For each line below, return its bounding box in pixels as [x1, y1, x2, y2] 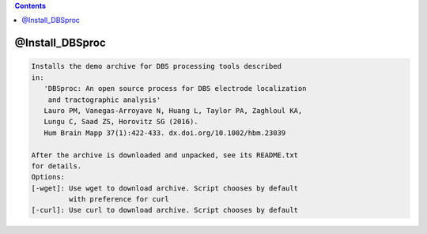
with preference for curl [68, 194, 169, 204]
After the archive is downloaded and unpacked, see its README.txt [31, 150, 299, 160]
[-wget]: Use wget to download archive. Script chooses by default [31, 183, 299, 193]
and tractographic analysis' [47, 95, 161, 104]
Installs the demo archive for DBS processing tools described [31, 62, 282, 71]
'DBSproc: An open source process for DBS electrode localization [43, 84, 307, 93]
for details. [31, 161, 82, 170]
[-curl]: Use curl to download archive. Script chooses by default [31, 206, 299, 215]
